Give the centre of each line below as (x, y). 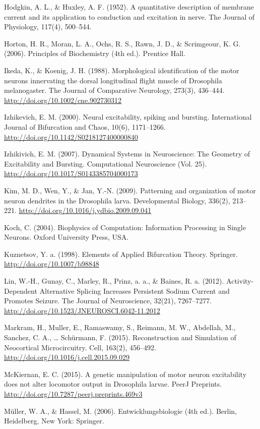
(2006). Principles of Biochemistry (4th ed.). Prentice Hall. (95, 53)
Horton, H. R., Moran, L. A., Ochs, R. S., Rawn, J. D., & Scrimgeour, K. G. (122, 43)
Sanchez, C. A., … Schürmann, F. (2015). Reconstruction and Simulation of (120, 337)
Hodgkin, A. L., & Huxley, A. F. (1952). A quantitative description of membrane (129, 7)
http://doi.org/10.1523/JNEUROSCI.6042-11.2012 (82, 310)
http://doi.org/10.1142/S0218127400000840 (71, 137)
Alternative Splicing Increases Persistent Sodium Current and (135, 290)
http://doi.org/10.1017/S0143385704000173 (71, 173)
